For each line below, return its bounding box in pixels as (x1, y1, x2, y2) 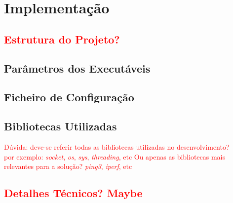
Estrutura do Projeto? (4, 31, 120, 46)
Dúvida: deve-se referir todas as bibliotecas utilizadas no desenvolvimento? (4, 141, 230, 152)
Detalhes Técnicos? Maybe (4, 185, 143, 201)
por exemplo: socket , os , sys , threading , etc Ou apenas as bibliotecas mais (4, 151, 226, 162)
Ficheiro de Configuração (4, 89, 134, 105)
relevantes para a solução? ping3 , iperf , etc (4, 161, 132, 171)
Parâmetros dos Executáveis (4, 60, 151, 76)
